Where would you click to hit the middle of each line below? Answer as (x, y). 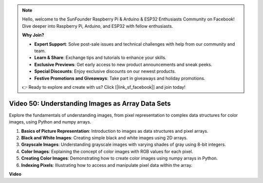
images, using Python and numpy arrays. (50, 122)
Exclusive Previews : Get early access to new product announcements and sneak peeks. (123, 64)
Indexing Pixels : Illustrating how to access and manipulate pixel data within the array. (107, 165)
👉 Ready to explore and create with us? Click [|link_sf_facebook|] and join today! (104, 87)
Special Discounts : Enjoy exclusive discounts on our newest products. (105, 71)
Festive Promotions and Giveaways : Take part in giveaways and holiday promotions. (120, 78)
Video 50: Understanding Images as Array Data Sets (90, 103)
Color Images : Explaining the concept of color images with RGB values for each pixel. (107, 151)
